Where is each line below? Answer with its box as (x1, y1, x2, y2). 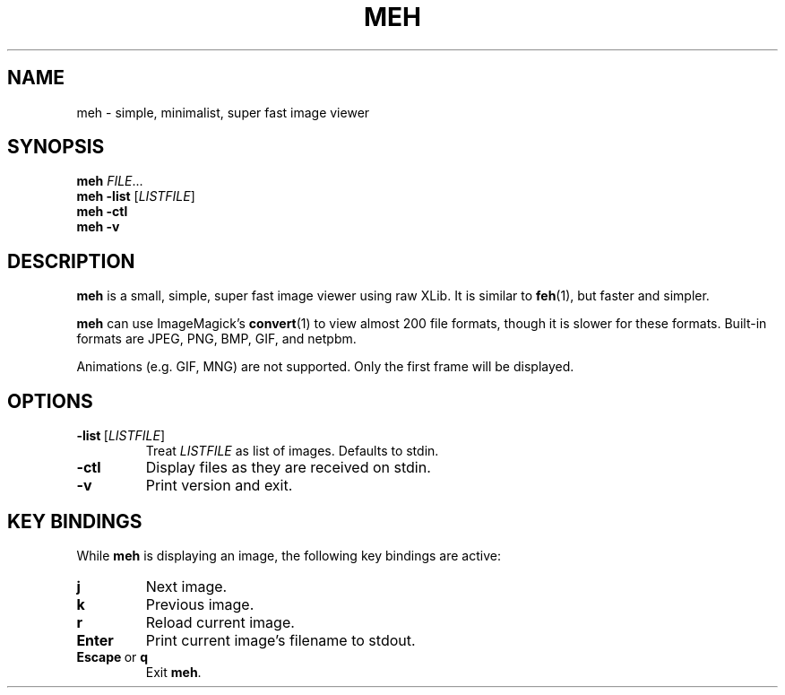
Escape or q (76, 648, 149, 665)
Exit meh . (145, 664, 202, 680)
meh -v (76, 219, 120, 235)
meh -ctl (76, 204, 128, 220)
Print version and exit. (145, 476, 293, 495)
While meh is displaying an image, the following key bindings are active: (76, 547, 501, 563)
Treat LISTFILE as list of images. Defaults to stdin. (145, 443, 439, 459)
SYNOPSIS (7, 135, 105, 159)
